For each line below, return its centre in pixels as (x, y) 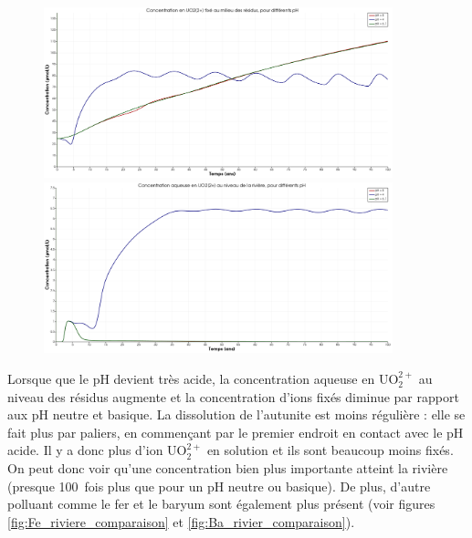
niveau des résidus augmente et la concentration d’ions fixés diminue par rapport (233, 396)
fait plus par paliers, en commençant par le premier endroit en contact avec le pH (236, 432)
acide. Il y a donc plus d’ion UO (97, 450)
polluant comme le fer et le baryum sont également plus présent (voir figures (221, 504)
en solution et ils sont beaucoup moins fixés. (330, 450)
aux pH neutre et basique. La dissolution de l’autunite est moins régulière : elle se (236, 414)
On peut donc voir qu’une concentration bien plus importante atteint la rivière (228, 468)
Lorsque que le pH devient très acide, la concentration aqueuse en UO (203, 379)
